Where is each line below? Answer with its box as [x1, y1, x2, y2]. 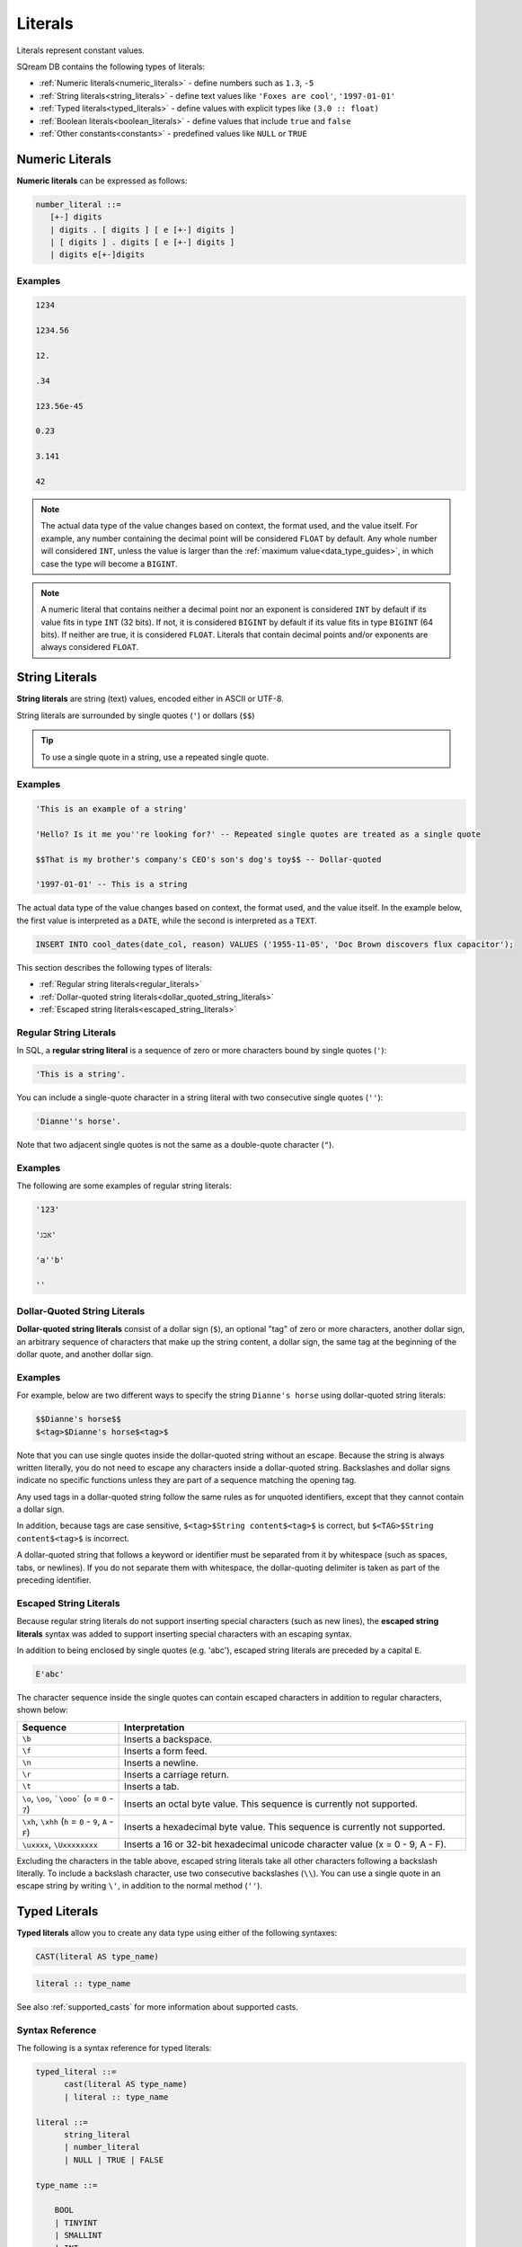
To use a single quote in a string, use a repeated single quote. [40, 751, 270, 762]
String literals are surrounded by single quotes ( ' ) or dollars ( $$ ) [16, 710, 255, 721]
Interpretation [124, 1721, 185, 1734]
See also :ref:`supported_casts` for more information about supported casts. [16, 2001, 298, 2012]
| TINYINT [54, 2217, 98, 2228]
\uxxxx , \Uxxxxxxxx [22, 1838, 99, 1851]
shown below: [16, 1704, 69, 1716]
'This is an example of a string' [35, 804, 188, 814]
